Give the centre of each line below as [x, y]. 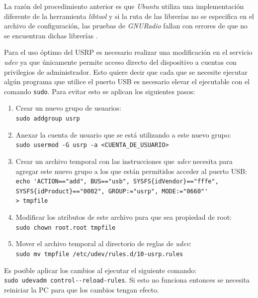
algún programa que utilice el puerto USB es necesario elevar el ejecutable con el [127, 81]
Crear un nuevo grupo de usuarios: [68, 108]
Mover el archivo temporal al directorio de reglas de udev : [103, 243]
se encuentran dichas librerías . [51, 35]
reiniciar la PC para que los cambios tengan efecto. [82, 289]
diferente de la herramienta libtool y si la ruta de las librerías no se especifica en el [129, 16]
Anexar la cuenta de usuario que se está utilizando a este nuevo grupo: [123, 134]
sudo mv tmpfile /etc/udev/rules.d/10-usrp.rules [99, 254]
